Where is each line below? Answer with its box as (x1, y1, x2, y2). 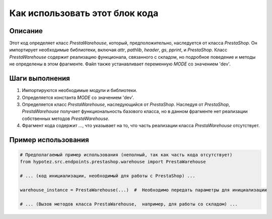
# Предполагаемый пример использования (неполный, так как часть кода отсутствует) (20, 152, 233, 158)
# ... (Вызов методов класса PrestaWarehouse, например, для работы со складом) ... (20, 201, 238, 207)
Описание (9, 27, 43, 35)
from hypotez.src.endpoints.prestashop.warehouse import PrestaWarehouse (20, 159, 206, 165)
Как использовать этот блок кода (9, 8, 159, 19)
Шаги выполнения (9, 74, 70, 83)
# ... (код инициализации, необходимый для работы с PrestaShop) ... (20, 173, 195, 179)
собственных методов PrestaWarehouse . (22, 116, 110, 122)
